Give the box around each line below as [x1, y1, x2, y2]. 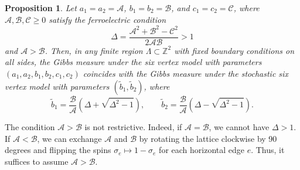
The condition [5, 121, 55, 132]
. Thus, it [251, 144, 285, 156]
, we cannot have [209, 121, 270, 132]
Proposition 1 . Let [5, 2, 77, 13]
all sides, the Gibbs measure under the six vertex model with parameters [5, 56, 262, 68]
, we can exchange [37, 132, 102, 144]
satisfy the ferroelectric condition [49, 13, 166, 25]
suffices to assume [5, 155, 69, 167]
